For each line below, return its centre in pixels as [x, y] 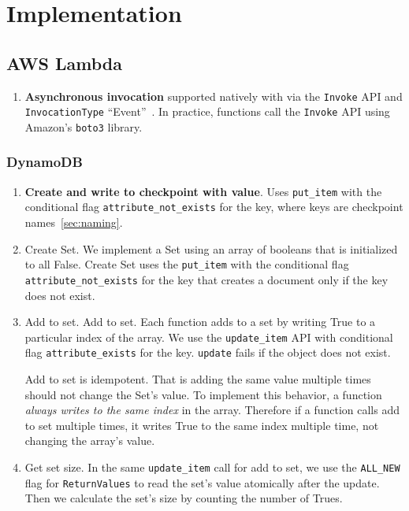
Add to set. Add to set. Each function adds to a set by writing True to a [200, 322]
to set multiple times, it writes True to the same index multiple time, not [202, 425]
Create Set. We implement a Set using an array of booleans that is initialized [211, 248]
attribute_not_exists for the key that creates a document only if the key [206, 279]
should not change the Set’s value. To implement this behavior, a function [203, 394]
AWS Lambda [64, 63]
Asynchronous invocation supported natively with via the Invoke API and [214, 96]
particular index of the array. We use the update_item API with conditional [209, 337]
